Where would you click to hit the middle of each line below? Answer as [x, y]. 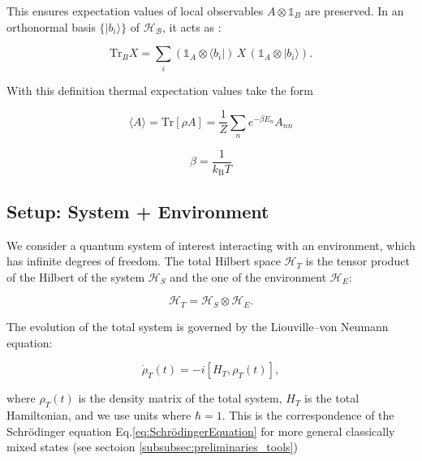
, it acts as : [192, 26]
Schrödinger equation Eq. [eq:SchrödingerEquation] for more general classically [201, 431]
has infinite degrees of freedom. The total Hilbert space [144, 261]
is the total [332, 398]
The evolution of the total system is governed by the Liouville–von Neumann [198, 326]
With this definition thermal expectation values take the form [160, 90]
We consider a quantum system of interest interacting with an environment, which [211, 245]
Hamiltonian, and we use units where [99, 414]
